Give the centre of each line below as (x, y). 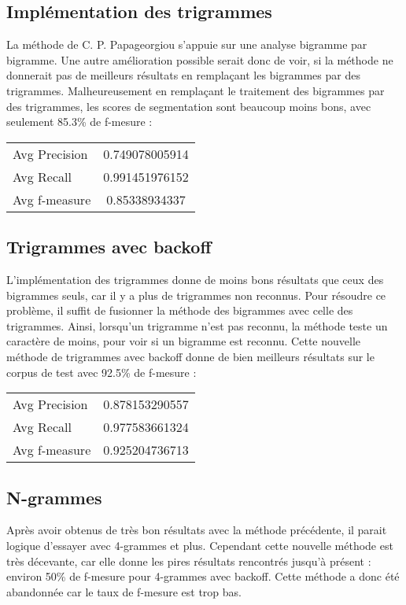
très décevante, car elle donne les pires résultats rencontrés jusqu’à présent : (189, 561)
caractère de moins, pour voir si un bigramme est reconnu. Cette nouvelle (183, 341)
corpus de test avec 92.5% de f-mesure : (101, 372)
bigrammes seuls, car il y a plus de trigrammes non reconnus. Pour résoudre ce (196, 295)
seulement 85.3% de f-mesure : (79, 122)
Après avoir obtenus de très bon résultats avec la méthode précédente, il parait (197, 530)
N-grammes (54, 497)
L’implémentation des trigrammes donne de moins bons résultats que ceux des (195, 279)
